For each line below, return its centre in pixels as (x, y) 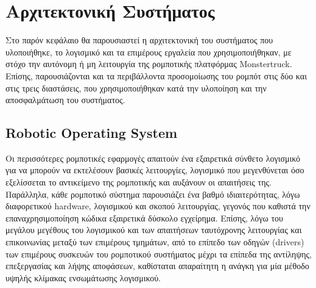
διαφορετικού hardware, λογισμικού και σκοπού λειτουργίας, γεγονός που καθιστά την (158, 206)
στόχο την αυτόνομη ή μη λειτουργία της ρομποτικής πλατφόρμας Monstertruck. (149, 64)
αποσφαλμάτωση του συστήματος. (65, 100)
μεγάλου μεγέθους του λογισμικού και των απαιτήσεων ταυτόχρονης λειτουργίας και (154, 230)
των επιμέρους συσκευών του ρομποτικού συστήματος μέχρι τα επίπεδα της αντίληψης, (159, 254)
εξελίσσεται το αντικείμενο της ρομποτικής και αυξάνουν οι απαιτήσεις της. (139, 182)
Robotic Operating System (92, 133)
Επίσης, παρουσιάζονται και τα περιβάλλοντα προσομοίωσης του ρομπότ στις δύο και (156, 75)
